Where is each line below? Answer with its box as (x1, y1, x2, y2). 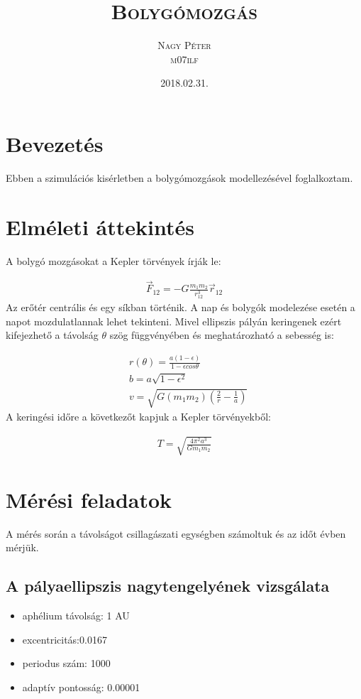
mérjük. (6, 540, 39, 555)
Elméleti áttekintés (6, 212, 194, 241)
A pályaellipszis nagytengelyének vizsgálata (6, 575, 330, 597)
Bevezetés (6, 129, 104, 158)
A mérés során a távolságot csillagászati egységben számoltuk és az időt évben (6, 526, 346, 541)
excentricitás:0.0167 (22, 632, 107, 646)
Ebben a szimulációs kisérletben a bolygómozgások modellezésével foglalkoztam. (6, 170, 353, 185)
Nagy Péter (157, 38, 211, 53)
